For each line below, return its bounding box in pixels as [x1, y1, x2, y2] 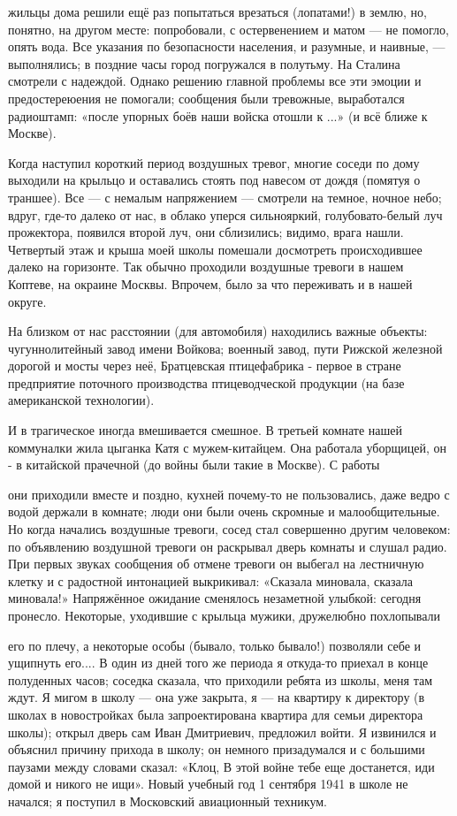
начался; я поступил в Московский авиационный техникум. [8, 791, 328, 810]
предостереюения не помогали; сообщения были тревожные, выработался [8, 88, 405, 107]
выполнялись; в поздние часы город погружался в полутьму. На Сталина [8, 54, 400, 72]
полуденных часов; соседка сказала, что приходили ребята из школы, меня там [8, 670, 433, 689]
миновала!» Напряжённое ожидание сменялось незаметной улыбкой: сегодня [8, 589, 422, 607]
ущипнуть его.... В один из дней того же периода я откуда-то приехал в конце [8, 653, 429, 672]
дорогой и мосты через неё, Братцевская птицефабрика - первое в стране [8, 356, 401, 375]
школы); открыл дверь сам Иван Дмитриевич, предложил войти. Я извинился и [8, 722, 437, 741]
